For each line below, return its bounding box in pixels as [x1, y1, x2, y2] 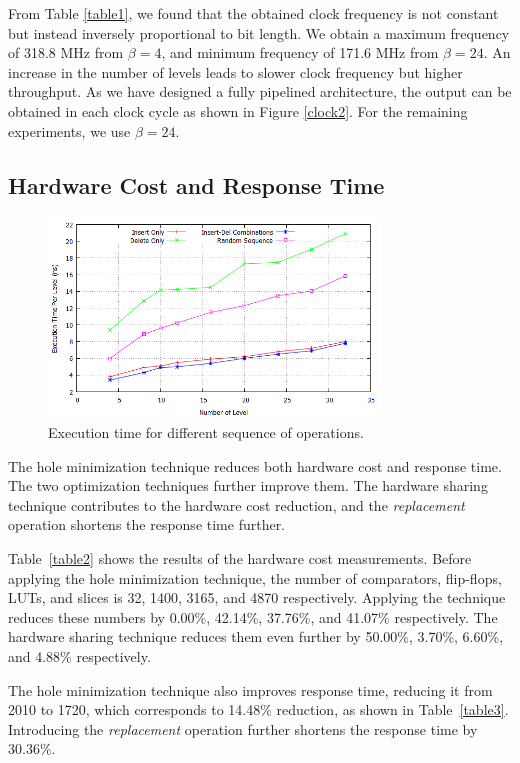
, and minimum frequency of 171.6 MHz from [161, 42, 439, 63]
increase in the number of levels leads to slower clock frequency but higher [8, 61, 463, 82]
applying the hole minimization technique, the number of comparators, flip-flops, [8, 567, 502, 588]
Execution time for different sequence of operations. [48, 422, 364, 443]
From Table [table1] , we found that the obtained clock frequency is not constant [8, 3, 499, 23]
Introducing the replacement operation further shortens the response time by [8, 718, 478, 739]
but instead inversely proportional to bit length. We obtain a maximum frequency [8, 22, 510, 43]
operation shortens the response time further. [8, 514, 286, 535]
